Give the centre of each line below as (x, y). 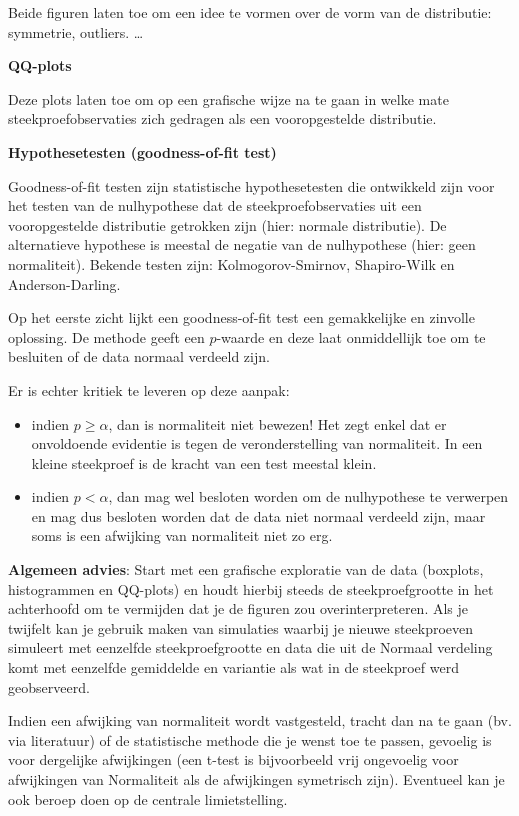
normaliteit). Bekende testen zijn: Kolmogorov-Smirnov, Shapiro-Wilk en (231, 263)
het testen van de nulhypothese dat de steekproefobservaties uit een (215, 205)
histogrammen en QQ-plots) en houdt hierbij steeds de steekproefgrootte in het (251, 588)
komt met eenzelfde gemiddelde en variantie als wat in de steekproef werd (233, 667)
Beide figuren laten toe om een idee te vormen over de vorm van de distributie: (250, 12)
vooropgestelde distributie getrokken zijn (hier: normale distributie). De (227, 224)
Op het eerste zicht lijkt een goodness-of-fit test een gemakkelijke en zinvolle (241, 317)
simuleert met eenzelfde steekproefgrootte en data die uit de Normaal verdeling (250, 647)
